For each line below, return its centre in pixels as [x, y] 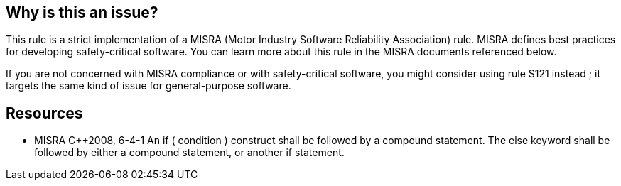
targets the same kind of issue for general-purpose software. [148, 86]
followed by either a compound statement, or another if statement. [189, 153]
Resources [44, 113]
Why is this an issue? [82, 12]
